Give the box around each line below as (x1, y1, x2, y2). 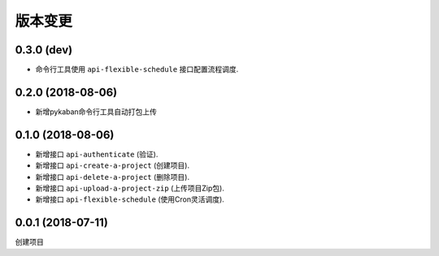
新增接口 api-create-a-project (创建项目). (35, 160, 190, 170)
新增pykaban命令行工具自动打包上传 (35, 106, 158, 117)
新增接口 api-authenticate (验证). (35, 149, 159, 159)
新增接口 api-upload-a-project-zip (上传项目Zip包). (35, 183, 225, 194)
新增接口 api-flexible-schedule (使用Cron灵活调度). (35, 194, 225, 204)
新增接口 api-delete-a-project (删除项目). (35, 172, 190, 181)
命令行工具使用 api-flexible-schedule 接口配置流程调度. (35, 65, 239, 75)
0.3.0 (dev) (15, 43, 73, 57)
